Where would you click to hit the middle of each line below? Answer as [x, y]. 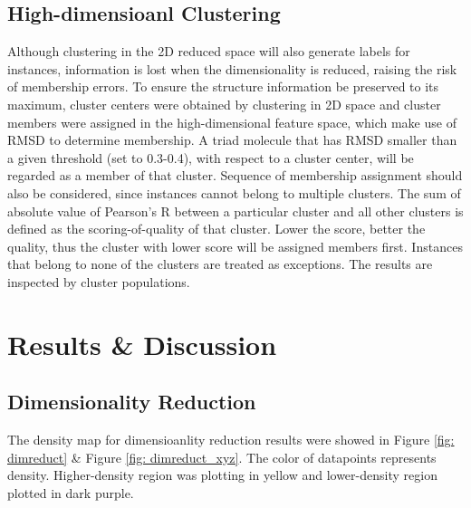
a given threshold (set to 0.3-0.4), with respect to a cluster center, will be [211, 157]
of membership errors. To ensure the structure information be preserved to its [223, 86]
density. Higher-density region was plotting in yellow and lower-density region [222, 475]
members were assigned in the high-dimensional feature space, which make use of [232, 122]
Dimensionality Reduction [132, 402]
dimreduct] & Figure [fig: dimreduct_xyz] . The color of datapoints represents [222, 457]
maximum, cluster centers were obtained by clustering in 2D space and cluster [224, 104]
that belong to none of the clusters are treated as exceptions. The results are [220, 264]
